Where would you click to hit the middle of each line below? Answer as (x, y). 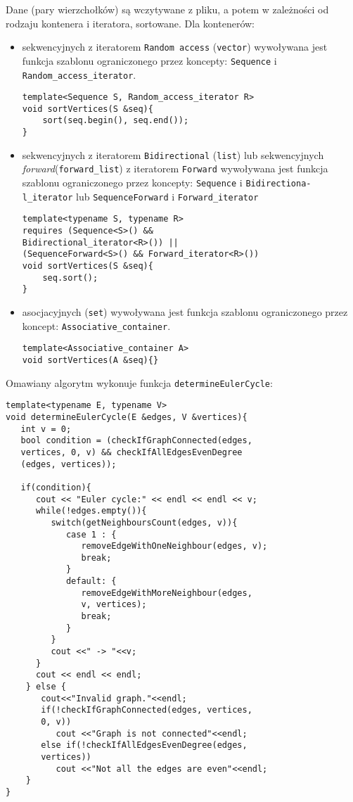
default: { (91, 581)
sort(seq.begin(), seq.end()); (116, 121)
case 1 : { (91, 534)
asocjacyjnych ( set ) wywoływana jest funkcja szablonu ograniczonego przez (185, 312)
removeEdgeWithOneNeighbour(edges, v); (174, 546)
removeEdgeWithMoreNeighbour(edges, (167, 593)
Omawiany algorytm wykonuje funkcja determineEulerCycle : (139, 382)
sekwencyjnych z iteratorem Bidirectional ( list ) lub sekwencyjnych (173, 154)
